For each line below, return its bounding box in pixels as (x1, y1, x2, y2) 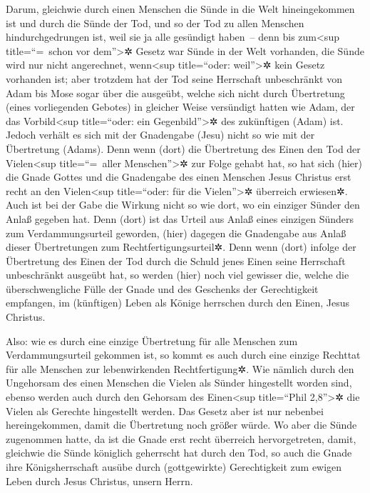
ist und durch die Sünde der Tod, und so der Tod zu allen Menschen (6, 15, 304, 30)
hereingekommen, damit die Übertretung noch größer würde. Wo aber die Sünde (6, 417, 357, 432)
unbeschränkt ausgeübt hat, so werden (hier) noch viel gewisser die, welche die (6, 267, 349, 282)
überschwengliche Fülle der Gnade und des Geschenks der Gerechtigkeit (6, 281, 319, 296)
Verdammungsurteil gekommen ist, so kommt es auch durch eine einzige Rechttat (6, 347, 361, 362)
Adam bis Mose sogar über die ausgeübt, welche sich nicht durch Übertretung (6, 85, 345, 100)
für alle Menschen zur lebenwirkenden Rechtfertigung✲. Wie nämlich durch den (6, 361, 354, 376)
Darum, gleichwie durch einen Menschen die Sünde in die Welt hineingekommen (6, 1, 355, 16)
